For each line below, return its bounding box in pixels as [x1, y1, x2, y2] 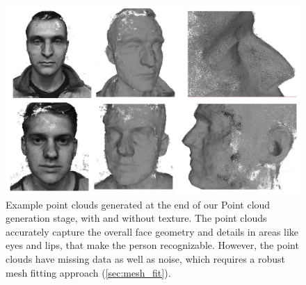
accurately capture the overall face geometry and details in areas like [6, 224, 299, 238]
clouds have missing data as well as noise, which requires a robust [6, 252, 286, 266]
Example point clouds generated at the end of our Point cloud [6, 197, 271, 211]
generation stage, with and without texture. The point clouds [6, 211, 267, 225]
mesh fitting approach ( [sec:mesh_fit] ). [6, 265, 171, 279]
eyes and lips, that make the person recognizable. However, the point [6, 238, 299, 252]
